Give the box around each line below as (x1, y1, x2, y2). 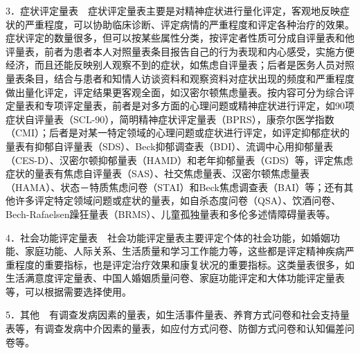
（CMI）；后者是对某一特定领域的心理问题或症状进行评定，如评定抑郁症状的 (6, 125, 350, 140)
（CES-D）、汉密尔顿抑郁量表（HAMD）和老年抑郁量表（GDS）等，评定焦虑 (6, 152, 353, 167)
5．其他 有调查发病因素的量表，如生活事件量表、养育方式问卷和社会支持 (6, 307, 340, 322)
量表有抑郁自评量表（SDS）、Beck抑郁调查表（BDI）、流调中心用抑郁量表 (6, 138, 334, 153)
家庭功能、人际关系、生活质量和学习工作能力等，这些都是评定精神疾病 (24, 244, 345, 258)
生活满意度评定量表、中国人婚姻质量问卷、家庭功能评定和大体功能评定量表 (6, 271, 345, 285)
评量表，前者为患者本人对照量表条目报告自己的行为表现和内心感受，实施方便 (6, 44, 354, 58)
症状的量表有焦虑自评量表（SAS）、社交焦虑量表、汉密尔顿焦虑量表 (6, 166, 310, 181)
